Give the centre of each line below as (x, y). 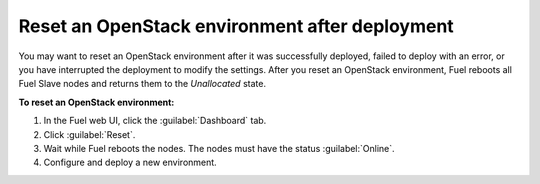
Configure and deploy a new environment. (130, 162)
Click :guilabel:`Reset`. (89, 134)
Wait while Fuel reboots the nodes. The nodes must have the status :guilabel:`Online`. (219, 148)
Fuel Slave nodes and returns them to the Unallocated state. (142, 84)
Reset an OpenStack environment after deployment (236, 26)
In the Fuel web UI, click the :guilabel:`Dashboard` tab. (155, 121)
